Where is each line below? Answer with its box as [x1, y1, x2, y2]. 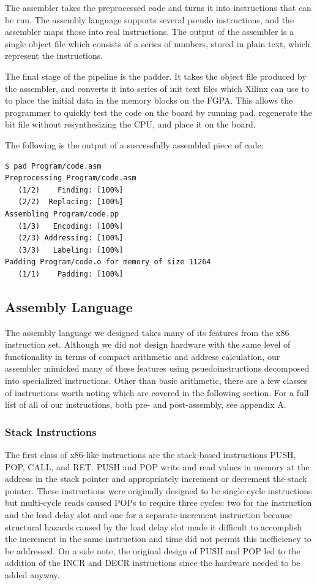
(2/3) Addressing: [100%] [18, 234, 124, 243]
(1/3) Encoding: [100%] [18, 221, 124, 231]
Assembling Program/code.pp [5, 209, 119, 218]
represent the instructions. [5, 49, 103, 62]
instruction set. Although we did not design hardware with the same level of [5, 338, 291, 351]
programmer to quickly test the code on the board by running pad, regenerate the [5, 105, 313, 118]
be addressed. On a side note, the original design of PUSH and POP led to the [5, 544, 300, 557]
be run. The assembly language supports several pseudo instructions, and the [5, 13, 294, 26]
